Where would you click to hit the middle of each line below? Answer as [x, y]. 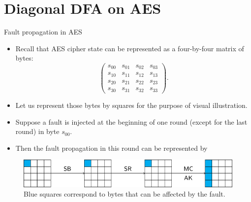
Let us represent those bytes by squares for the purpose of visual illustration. [131, 105]
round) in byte [37, 131]
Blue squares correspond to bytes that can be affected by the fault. [125, 194]
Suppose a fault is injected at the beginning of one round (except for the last [131, 121]
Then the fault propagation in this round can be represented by [111, 148]
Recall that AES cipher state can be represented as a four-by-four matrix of [130, 48]
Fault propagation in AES [43, 32]
